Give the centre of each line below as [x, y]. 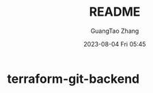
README [115, 12]
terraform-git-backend [73, 79]
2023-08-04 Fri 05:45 [115, 44]
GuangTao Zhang [115, 31]
